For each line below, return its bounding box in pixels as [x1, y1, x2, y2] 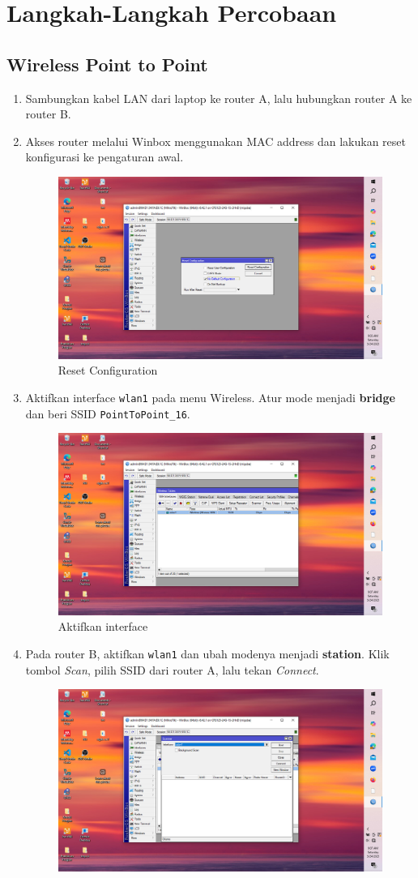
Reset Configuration [58, 362, 158, 379]
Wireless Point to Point [6, 51, 208, 76]
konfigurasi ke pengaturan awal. [25, 148, 184, 165]
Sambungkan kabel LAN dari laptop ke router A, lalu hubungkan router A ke [25, 89, 412, 106]
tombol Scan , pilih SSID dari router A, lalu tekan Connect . [25, 661, 319, 678]
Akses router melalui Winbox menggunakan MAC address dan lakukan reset [25, 132, 406, 149]
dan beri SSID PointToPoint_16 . [25, 405, 190, 422]
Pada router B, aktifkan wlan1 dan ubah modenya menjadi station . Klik [25, 645, 390, 662]
